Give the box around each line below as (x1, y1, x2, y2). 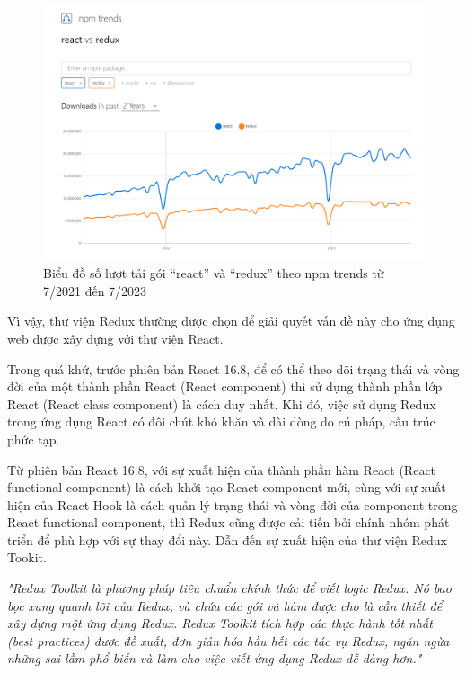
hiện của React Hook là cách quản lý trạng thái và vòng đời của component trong (7, 495, 458, 514)
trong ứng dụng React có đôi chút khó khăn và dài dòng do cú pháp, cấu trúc (7, 412, 435, 431)
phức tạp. (7, 429, 60, 448)
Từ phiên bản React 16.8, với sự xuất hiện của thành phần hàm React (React (7, 460, 436, 479)
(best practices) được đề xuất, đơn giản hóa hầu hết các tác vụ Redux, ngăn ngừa (7, 631, 450, 650)
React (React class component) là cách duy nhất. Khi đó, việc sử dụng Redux (7, 394, 436, 413)
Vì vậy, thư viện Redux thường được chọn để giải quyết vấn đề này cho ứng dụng (7, 311, 455, 330)
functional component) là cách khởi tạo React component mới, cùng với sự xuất (7, 478, 446, 497)
